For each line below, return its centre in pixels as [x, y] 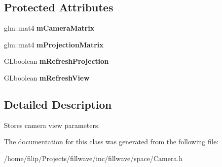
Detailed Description [58, 104]
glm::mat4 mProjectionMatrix [54, 44]
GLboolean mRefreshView [47, 77]
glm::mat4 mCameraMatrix [49, 28]
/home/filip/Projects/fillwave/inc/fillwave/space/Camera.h [93, 158]
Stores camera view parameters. [52, 125]
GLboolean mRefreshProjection [56, 61]
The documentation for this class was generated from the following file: [111, 142]
